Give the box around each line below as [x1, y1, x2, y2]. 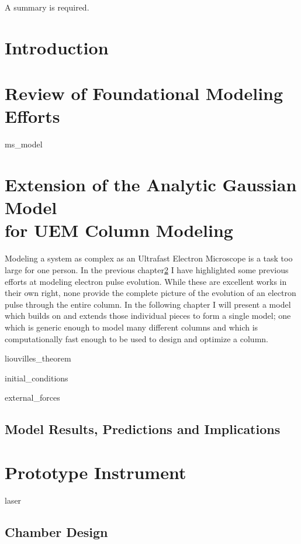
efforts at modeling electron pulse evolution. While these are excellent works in [5, 275, 287, 287]
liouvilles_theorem [5, 352, 71, 364]
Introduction [5, 35, 109, 59]
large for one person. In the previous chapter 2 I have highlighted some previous [5, 263, 289, 276]
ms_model [5, 138, 43, 150]
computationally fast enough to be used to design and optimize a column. [5, 332, 268, 345]
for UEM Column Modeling [5, 218, 233, 242]
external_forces [5, 391, 60, 404]
